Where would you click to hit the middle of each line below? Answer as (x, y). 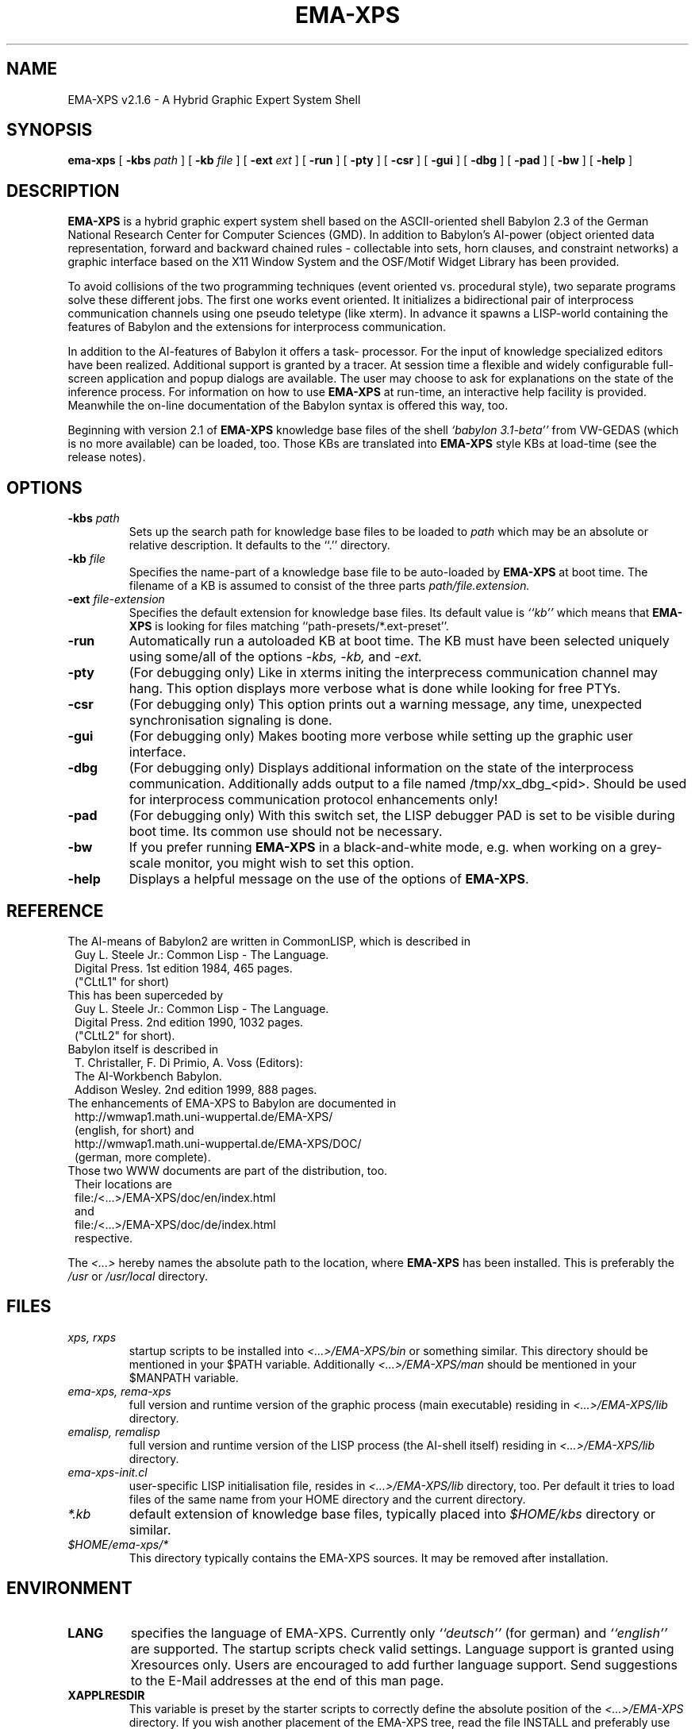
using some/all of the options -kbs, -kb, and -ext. (276, 657)
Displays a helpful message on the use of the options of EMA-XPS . (329, 879)
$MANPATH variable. (184, 1377)
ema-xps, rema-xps (119, 1391)
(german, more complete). (143, 1157)
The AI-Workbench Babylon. (148, 1076)
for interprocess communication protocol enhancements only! (313, 800)
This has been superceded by (146, 995)
